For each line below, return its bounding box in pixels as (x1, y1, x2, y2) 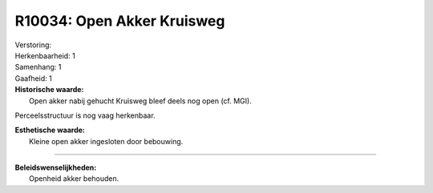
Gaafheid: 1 (14, 73, 52, 83)
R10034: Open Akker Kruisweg (14, 12, 225, 30)
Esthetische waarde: (14, 125, 86, 135)
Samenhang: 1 (14, 62, 62, 72)
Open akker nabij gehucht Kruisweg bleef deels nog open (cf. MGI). (29, 96, 252, 106)
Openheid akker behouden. (29, 174, 119, 183)
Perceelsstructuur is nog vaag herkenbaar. (14, 111, 156, 120)
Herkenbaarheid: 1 (14, 50, 75, 60)
